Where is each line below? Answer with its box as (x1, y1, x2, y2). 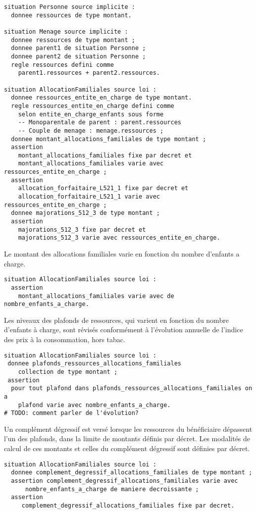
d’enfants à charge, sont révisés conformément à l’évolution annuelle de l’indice (4, 324, 243, 335)
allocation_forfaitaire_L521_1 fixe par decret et (18, 185, 189, 192)
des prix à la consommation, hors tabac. (4, 334, 125, 345)
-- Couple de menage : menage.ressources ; (18, 127, 164, 134)
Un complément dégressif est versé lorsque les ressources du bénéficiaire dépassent (4, 423, 253, 434)
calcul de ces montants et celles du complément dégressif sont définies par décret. (4, 443, 250, 454)
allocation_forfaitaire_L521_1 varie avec (18, 193, 160, 201)
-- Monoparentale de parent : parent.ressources (18, 119, 181, 126)
